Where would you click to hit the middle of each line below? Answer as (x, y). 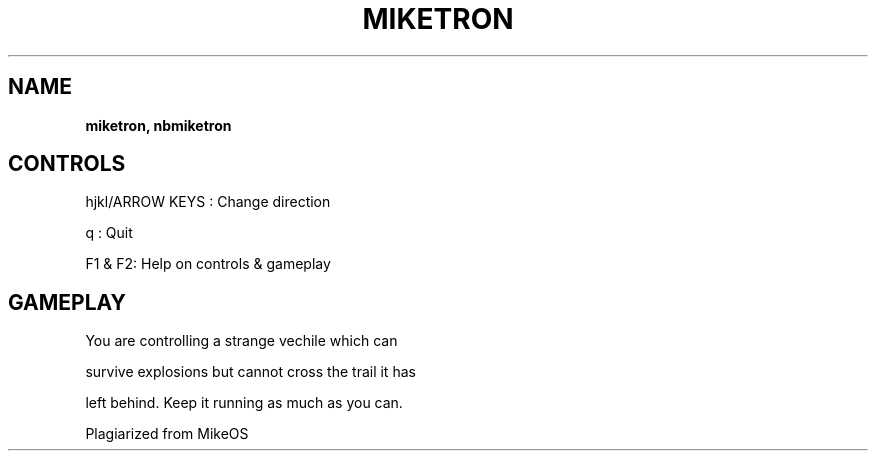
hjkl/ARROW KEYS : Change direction (208, 202)
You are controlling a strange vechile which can (241, 341)
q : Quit (109, 233)
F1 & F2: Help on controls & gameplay (208, 264)
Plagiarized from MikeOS (167, 434)
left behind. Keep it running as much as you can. (244, 403)
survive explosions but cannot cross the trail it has (250, 372)
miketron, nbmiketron (158, 125)
